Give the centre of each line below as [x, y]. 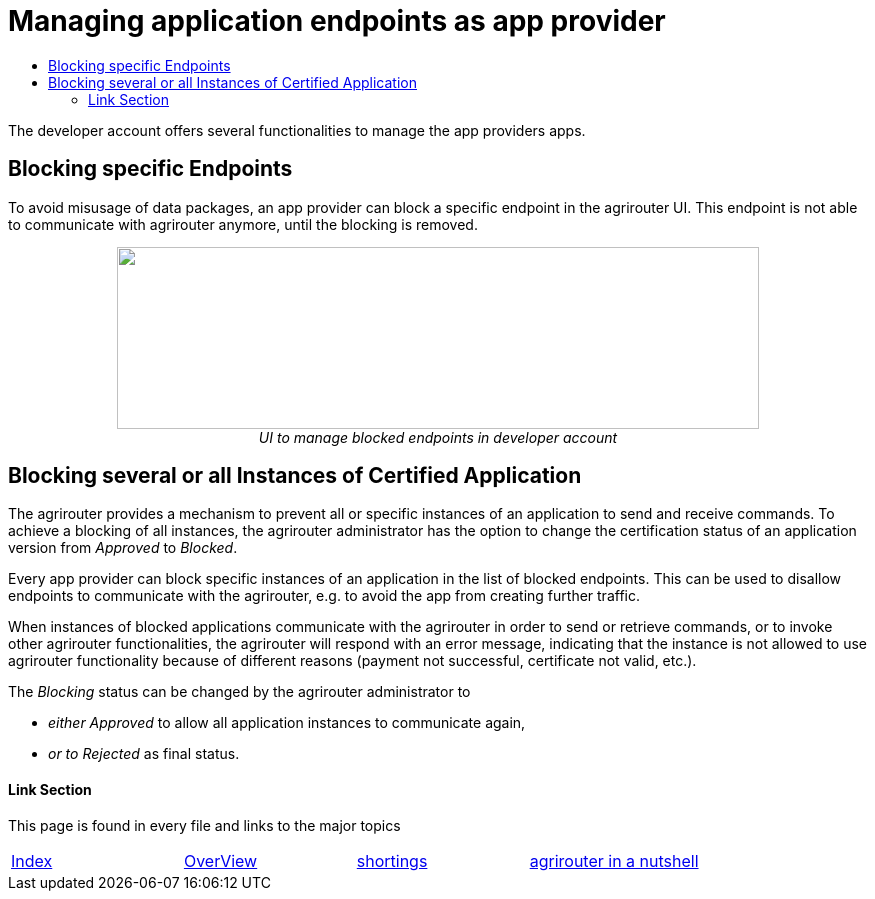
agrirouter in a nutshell [614, 860]
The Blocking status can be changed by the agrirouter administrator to [239, 692]
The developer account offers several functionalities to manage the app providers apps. [297, 130]
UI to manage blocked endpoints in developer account [438, 437]
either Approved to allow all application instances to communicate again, [287, 723]
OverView [220, 860]
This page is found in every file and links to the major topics [204, 825]
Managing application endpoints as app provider [337, 21]
